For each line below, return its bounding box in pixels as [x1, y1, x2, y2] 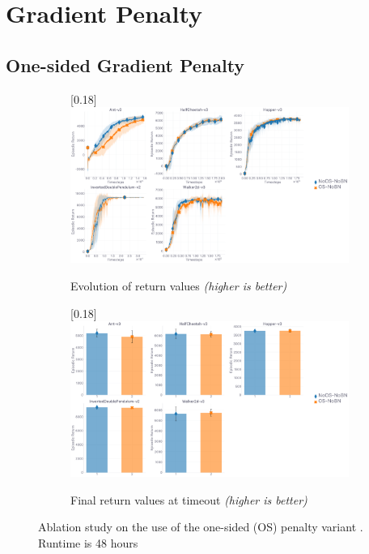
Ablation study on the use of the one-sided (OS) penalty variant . [38, 518, 363, 535]
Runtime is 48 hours [38, 535, 138, 552]
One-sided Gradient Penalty [6, 52, 245, 77]
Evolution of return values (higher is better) [70, 277, 287, 294]
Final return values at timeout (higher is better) [70, 491, 307, 508]
